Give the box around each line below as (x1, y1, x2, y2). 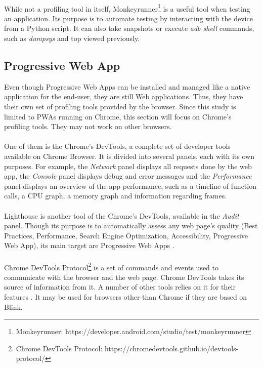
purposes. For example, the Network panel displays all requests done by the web (4, 160, 252, 171)
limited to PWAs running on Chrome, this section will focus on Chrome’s (4, 111, 232, 121)
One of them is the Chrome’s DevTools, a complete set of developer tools (4, 141, 231, 151)
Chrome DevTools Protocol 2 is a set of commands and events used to (4, 260, 219, 272)
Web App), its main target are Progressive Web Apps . (4, 240, 174, 251)
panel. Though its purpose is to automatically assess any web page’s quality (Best (4, 220, 258, 231)
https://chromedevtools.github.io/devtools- (104, 343, 239, 353)
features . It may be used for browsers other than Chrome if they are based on (4, 291, 247, 302)
